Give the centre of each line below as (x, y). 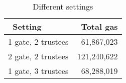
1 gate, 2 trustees (38, 41)
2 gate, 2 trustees (38, 56)
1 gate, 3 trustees (38, 71)
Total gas (99, 26)
